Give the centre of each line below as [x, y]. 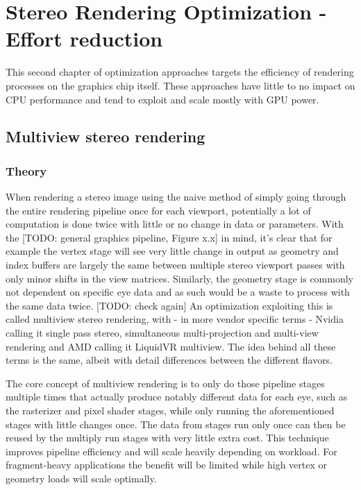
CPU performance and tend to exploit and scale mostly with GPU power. [162, 99]
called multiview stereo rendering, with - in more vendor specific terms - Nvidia [175, 319]
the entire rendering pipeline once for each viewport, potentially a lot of [158, 210]
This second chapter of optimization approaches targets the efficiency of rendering [180, 72]
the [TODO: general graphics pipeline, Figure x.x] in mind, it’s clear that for [169, 237]
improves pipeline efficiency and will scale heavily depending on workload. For [171, 451]
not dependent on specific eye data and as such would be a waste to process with [178, 292]
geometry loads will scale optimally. [81, 478]
